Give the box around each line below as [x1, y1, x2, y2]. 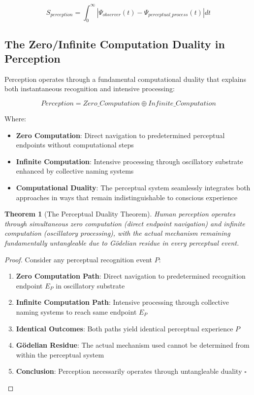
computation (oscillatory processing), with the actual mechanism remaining [4, 228, 230, 238]
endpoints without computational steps [16, 140, 134, 150]
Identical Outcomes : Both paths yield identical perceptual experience [16, 323, 233, 333]
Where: [4, 113, 26, 124]
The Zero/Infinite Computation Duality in [4, 36, 225, 51]
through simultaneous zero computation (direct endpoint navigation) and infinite [4, 218, 245, 228]
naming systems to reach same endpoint [16, 306, 137, 317]
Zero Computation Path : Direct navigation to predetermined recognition [16, 271, 246, 281]
